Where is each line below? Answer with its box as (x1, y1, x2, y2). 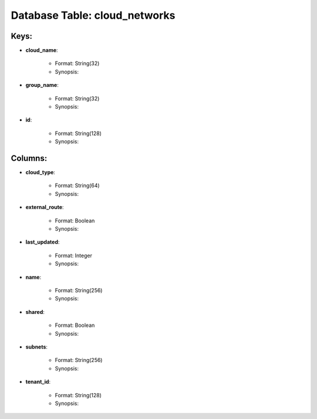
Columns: (11, 153, 48, 163)
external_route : (25, 204, 64, 211)
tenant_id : (25, 379, 51, 386)
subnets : (25, 343, 48, 350)
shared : (25, 308, 45, 315)
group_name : (25, 82, 59, 89)
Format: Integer (55, 252, 92, 259)
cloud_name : (25, 47, 58, 54)
